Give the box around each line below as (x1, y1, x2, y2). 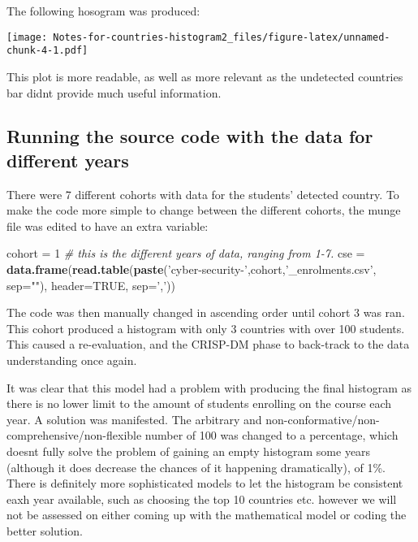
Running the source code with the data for (6, 124, 373, 149)
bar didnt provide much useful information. (6, 84, 222, 101)
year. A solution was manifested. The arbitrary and (6, 410, 262, 427)
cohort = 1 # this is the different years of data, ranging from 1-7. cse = (6, 245, 365, 262)
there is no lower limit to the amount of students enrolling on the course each (6, 395, 392, 412)
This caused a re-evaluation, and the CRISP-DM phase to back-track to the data (6, 336, 410, 353)
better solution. (6, 522, 83, 539)
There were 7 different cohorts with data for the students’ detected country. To (6, 185, 399, 202)
